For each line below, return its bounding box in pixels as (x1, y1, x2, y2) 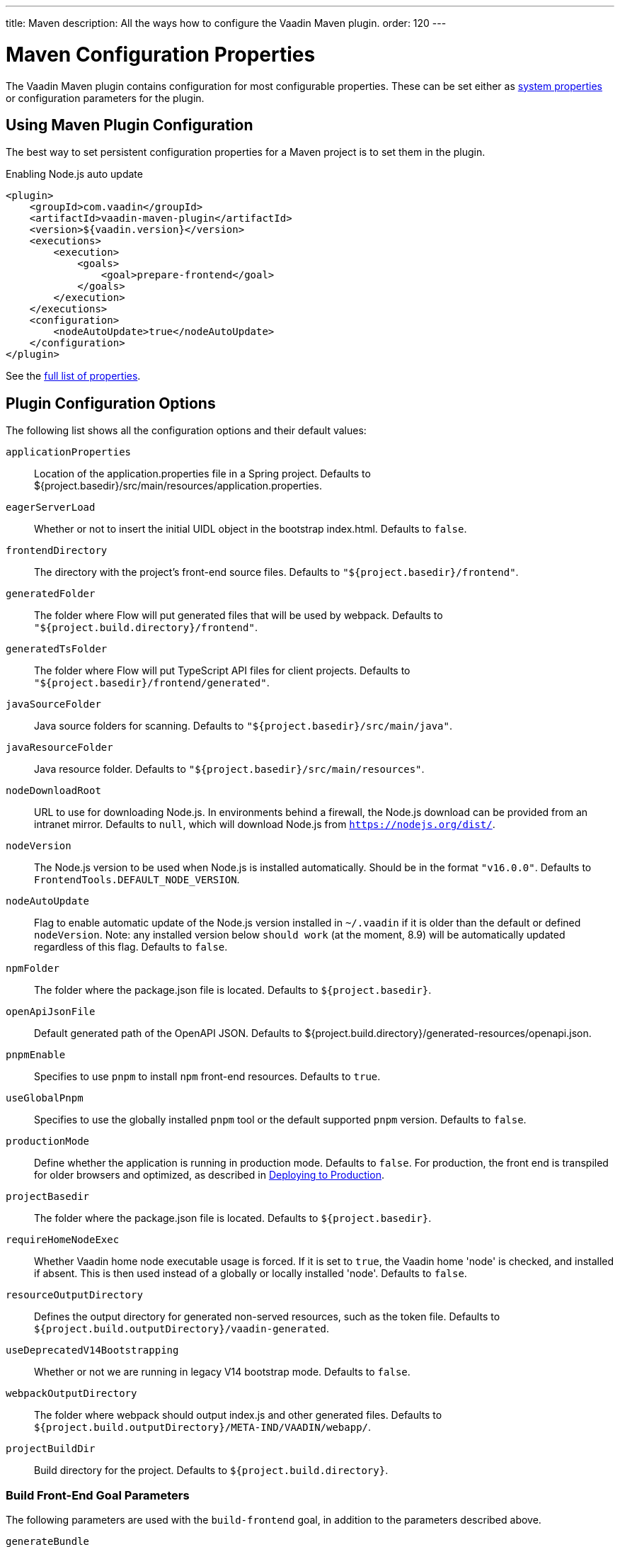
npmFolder (6, 963, 59, 975)
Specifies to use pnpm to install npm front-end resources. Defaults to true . (34, 1070, 381, 1083)
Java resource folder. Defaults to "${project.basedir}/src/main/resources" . (34, 763, 425, 776)
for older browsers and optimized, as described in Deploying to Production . (34, 1169, 384, 1181)
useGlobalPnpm (6, 1092, 84, 1104)
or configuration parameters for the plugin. (6, 91, 205, 104)
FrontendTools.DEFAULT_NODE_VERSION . (34, 873, 240, 886)
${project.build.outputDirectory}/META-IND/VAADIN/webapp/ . (34, 1421, 372, 1434)
